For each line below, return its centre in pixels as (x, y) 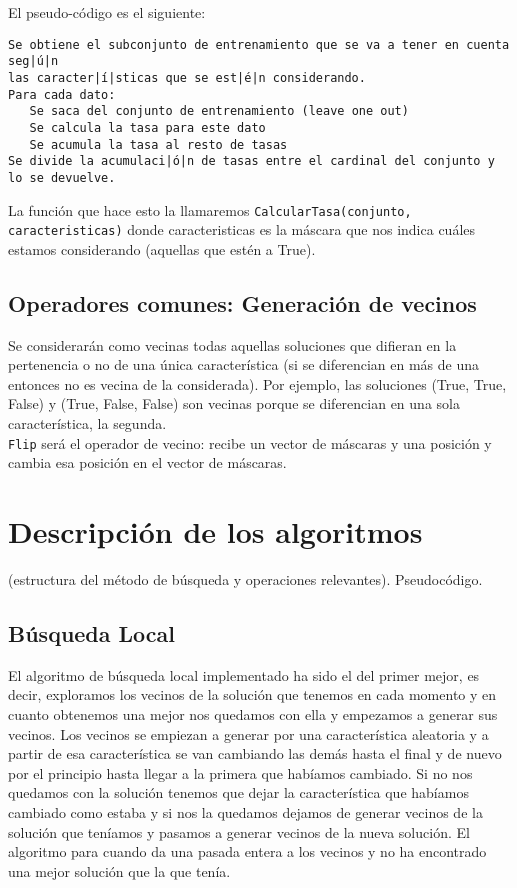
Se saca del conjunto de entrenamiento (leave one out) (219, 111)
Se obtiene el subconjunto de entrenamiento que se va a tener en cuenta (259, 44)
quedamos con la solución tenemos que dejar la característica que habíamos (238, 792)
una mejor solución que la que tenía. (119, 870)
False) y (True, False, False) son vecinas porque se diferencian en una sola (234, 403)
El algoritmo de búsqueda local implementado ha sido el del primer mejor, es (244, 674)
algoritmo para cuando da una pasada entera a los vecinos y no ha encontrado (247, 851)
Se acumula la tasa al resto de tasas (158, 144)
